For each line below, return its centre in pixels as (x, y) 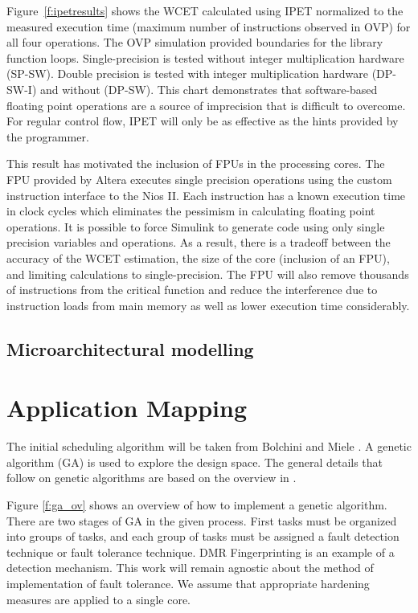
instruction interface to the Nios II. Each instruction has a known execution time (206, 195)
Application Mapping (127, 408)
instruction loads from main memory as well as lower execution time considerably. (208, 305)
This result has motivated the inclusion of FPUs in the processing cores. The (196, 163)
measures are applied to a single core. (98, 599)
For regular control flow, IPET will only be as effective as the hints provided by (203, 121)
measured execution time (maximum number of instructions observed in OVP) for (209, 26)
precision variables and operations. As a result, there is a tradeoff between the (199, 242)
